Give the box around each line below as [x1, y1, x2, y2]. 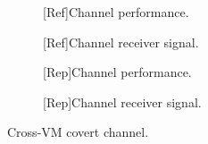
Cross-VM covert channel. [7, 123, 149, 141]
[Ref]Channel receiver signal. [43, 32, 199, 51]
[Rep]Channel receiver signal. [43, 92, 202, 111]
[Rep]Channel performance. [43, 63, 192, 81]
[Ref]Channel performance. [43, 3, 189, 21]
